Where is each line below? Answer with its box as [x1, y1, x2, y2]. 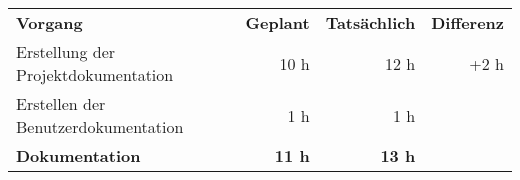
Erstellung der [16, 40, 116, 63]
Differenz [431, 11, 504, 34]
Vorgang [16, 11, 83, 34]
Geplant [245, 11, 310, 34]
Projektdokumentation [16, 63, 174, 86]
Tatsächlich [325, 11, 416, 34]
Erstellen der [16, 92, 106, 115]
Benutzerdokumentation [16, 115, 184, 138]
